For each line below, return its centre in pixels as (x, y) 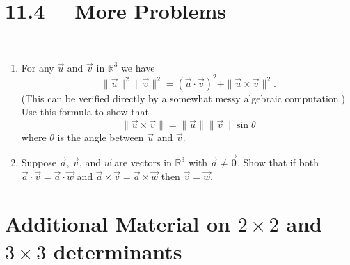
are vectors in (143, 162)
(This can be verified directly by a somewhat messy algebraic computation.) (183, 98)
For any (38, 67)
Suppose (39, 162)
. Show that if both (278, 162)
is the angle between (101, 137)
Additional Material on (118, 224)
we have (138, 67)
